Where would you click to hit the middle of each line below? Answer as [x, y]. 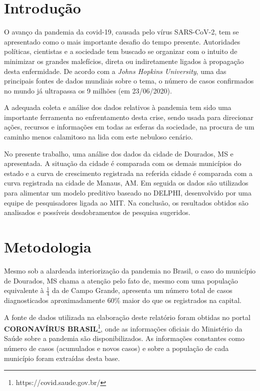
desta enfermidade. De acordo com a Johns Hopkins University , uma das [115, 71]
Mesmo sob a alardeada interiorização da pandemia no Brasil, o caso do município [130, 270]
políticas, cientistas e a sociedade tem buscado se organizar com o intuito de [121, 51]
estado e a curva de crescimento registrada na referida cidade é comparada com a [128, 173]
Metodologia [48, 246]
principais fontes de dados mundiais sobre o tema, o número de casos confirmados [129, 81]
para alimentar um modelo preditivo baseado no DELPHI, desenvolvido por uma [128, 193]
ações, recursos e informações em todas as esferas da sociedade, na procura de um [129, 127]
